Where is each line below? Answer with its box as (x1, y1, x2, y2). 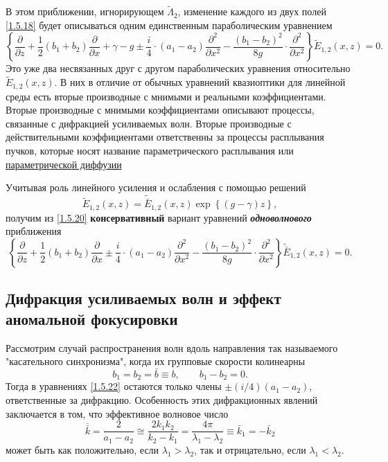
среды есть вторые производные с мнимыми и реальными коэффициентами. (6, 89, 326, 103)
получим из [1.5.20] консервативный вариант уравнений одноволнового (6, 210, 312, 224)
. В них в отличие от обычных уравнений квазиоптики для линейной (54, 75, 346, 89)
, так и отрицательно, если (194, 443, 306, 456)
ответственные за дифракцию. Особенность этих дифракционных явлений (6, 392, 318, 407)
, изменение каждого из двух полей (177, 4, 326, 19)
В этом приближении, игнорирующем (6, 4, 164, 19)
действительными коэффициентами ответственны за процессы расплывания (6, 130, 324, 144)
